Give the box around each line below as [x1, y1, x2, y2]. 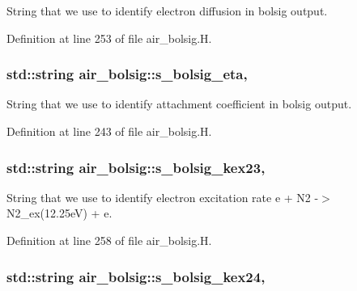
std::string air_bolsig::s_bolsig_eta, [6, 64, 248, 84]
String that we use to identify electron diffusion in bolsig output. [6, 2, 328, 19]
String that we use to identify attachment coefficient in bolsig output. [6, 95, 352, 112]
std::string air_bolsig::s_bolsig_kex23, [6, 157, 266, 177]
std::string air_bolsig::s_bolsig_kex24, [6, 266, 266, 286]
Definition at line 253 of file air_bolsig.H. [6, 29, 212, 46]
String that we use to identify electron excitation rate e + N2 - [6, 188, 319, 205]
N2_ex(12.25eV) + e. [6, 205, 113, 221]
